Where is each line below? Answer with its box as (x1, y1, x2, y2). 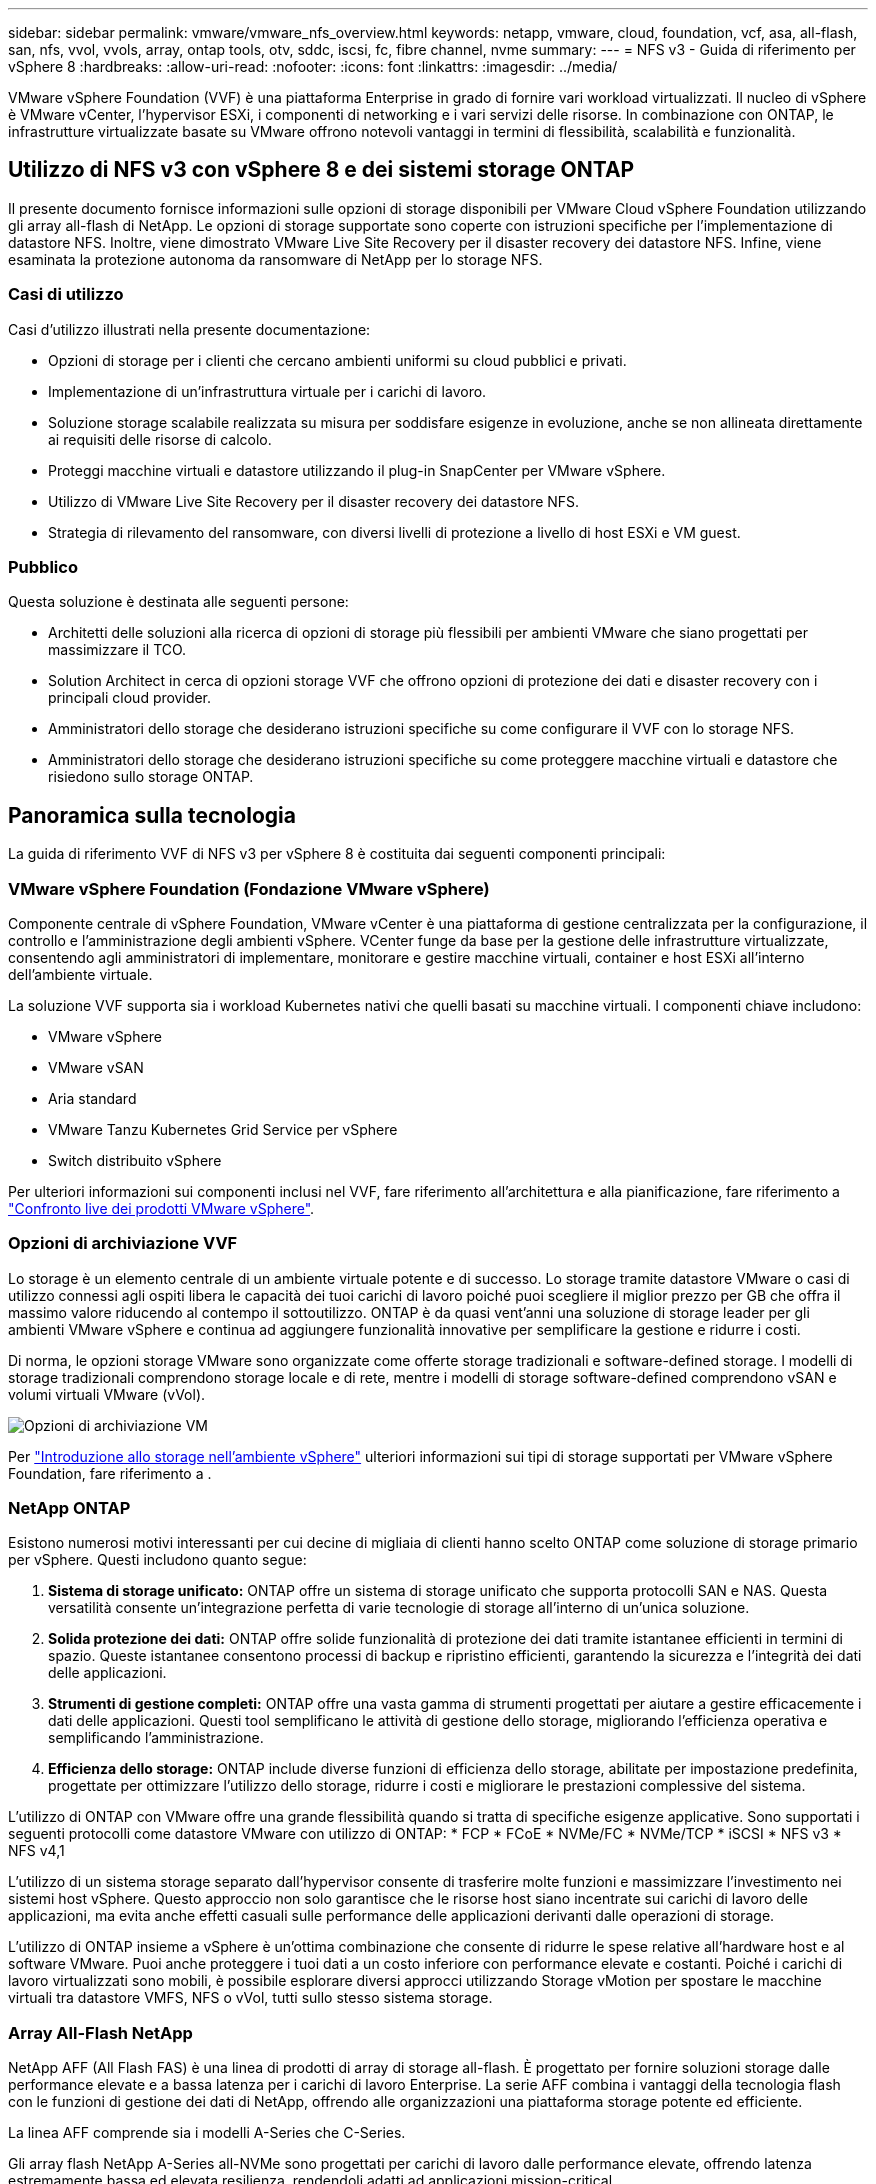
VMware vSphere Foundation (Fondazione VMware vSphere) (8, 878, 490, 899)
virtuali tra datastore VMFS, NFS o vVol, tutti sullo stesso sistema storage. (8, 1989, 493, 2007)
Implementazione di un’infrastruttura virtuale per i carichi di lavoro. (48, 382, 487, 400)
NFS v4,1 (8, 1842, 65, 1860)
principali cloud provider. (48, 689, 212, 707)
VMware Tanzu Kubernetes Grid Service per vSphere (48, 1120, 398, 1138)
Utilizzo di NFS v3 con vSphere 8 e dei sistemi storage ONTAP (8, 157, 635, 183)
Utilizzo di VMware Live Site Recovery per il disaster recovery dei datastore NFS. (48, 492, 580, 510)
